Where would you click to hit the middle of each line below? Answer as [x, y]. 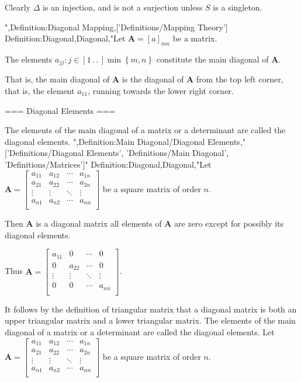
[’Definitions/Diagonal [44, 153]
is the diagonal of [153, 79]
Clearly [18, 7]
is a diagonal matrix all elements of [99, 223]
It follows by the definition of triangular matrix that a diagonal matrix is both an [151, 309]
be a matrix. [195, 38]
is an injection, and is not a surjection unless [122, 7]
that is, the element [40, 91]
